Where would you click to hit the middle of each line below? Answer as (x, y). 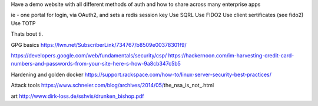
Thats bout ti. (27, 34)
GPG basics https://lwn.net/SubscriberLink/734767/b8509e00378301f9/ (99, 45)
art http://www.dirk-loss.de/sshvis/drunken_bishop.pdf (77, 96)
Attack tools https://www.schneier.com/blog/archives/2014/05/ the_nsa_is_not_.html (112, 86)
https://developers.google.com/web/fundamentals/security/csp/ (89, 55)
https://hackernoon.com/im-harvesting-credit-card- (231, 55)
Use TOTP (23, 23)
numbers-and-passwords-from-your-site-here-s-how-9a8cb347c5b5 (96, 64)
